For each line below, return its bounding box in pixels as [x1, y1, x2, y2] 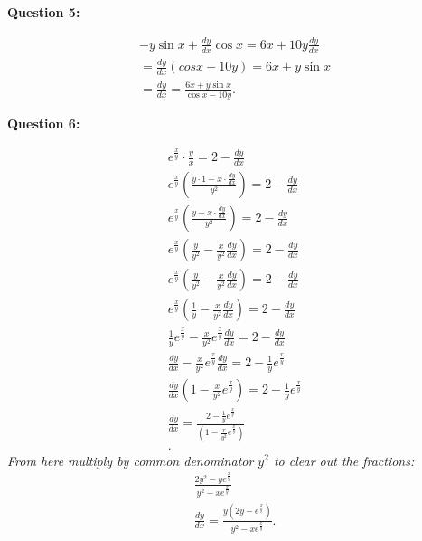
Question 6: [7, 114, 80, 133]
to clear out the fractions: [273, 451, 415, 470]
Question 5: [7, 3, 80, 21]
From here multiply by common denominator [7, 451, 254, 470]
